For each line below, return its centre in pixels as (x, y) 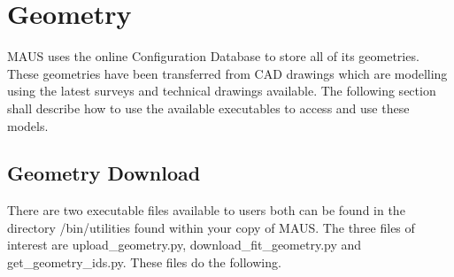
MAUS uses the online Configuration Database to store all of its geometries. (213, 56)
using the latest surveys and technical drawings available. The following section (222, 91)
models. (28, 125)
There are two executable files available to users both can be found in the (206, 210)
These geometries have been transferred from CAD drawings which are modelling (227, 73)
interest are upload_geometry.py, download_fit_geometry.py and (185, 245)
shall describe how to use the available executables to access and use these (208, 108)
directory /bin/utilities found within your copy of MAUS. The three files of (211, 227)
